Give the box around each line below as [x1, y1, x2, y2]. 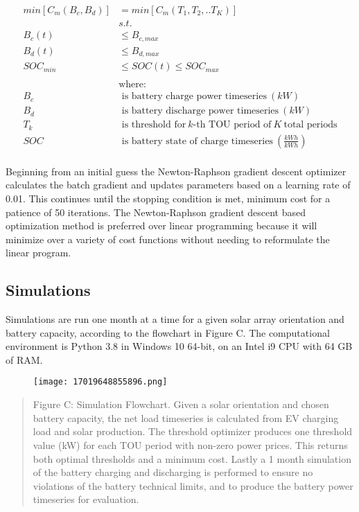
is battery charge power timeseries [121, 91, 267, 102]
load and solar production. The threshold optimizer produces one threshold [33, 424, 353, 439]
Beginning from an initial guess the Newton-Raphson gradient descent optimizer [6, 164, 347, 178]
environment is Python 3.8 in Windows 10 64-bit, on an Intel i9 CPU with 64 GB [6, 339, 353, 353]
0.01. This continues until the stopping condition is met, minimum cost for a [6, 191, 331, 205]
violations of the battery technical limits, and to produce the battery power [33, 478, 353, 493]
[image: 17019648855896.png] [33, 377, 168, 387]
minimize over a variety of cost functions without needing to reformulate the [6, 231, 330, 246]
